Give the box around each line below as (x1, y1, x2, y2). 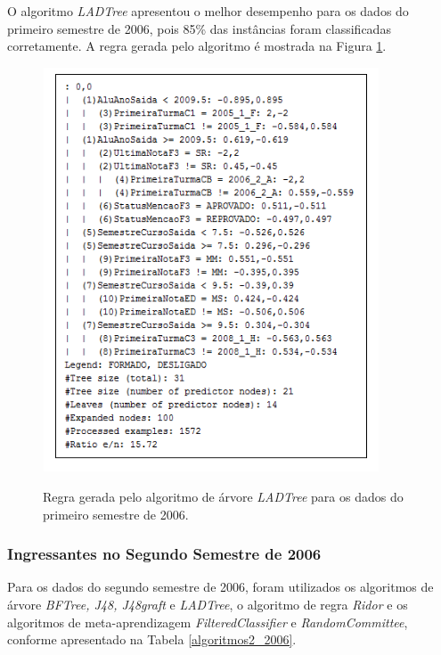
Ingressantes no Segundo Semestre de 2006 (7, 543, 322, 565)
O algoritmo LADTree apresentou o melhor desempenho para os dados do (7, 2, 409, 20)
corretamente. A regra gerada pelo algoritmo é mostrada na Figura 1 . (7, 37, 387, 55)
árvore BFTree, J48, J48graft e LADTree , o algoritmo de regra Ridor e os (7, 594, 408, 613)
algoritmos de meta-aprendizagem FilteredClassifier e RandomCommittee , (7, 612, 408, 631)
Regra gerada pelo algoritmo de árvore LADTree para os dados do (43, 487, 404, 505)
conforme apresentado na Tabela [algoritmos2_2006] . (7, 630, 297, 649)
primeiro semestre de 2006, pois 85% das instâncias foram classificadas (7, 19, 391, 37)
